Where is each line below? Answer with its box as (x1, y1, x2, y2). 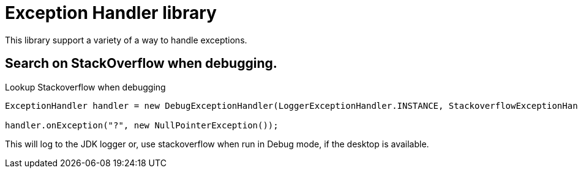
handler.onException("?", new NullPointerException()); (5, 120, 279, 130)
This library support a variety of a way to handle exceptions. (5, 34, 247, 45)
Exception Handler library (5, 2, 217, 23)
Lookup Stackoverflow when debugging (5, 81, 166, 92)
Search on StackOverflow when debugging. (5, 56, 277, 72)
